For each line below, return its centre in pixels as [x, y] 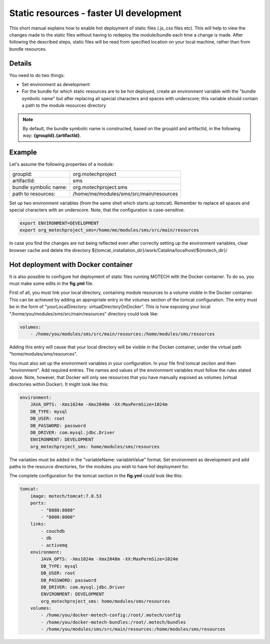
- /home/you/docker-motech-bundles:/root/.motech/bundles [113, 622]
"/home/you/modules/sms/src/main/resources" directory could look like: [84, 313]
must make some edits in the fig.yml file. [51, 283]
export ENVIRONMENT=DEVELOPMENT [59, 223]
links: [38, 524]
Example [23, 152]
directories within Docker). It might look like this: [59, 384]
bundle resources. [28, 49]
